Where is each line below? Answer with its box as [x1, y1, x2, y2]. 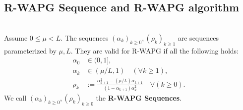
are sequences [178, 32, 219, 43]
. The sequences [61, 32, 109, 43]
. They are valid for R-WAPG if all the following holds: [70, 45, 239, 55]
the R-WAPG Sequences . [96, 92, 182, 103]
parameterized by [4, 45, 57, 55]
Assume [4, 32, 28, 43]
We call [4, 92, 27, 103]
